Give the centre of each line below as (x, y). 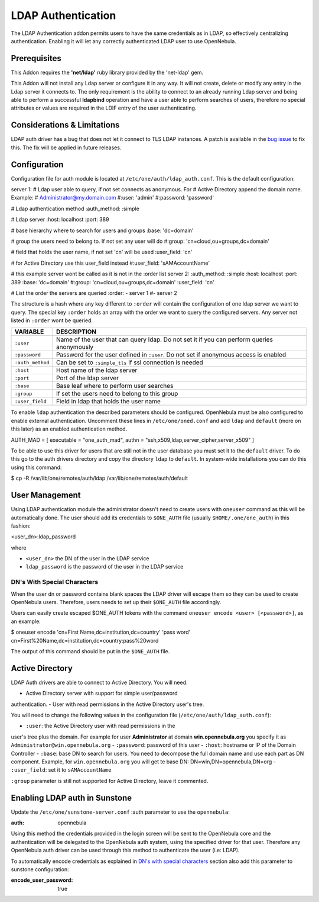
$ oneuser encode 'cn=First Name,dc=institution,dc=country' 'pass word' (101, 632)
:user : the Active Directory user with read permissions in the (100, 726)
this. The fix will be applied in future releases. (66, 147)
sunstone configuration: (40, 869)
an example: (26, 621)
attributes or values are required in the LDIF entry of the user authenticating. (104, 108)
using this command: (36, 467)
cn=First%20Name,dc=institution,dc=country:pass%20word (85, 640)
